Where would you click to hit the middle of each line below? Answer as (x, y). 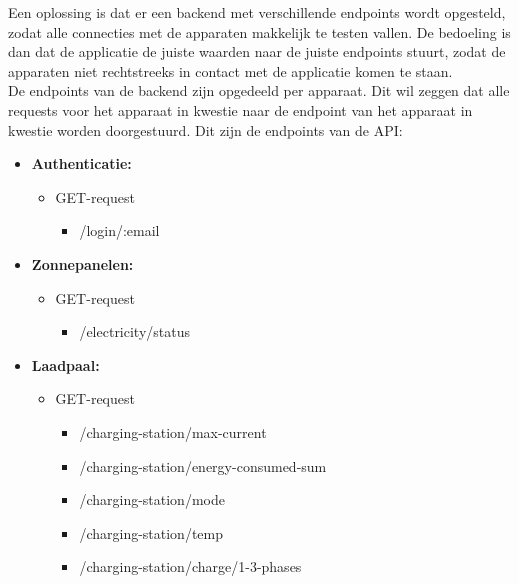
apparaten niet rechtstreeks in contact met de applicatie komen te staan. (230, 70)
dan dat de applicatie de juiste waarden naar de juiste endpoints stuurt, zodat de (257, 51)
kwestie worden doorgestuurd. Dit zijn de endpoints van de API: (205, 129)
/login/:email (119, 230)
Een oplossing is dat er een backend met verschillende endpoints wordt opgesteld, (257, 12)
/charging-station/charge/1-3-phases (190, 566)
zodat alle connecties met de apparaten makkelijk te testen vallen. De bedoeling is (259, 31)
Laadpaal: (65, 364)
